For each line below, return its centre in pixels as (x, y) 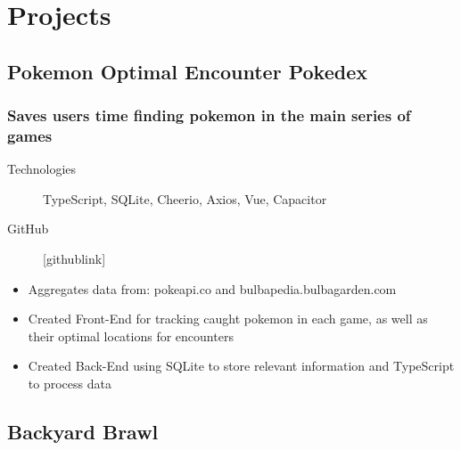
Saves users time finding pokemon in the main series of (209, 115)
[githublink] (74, 259)
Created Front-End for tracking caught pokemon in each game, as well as (228, 319)
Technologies (42, 169)
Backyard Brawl (83, 432)
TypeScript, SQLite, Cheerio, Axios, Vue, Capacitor (185, 198)
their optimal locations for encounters (131, 335)
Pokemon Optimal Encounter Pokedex (187, 71)
